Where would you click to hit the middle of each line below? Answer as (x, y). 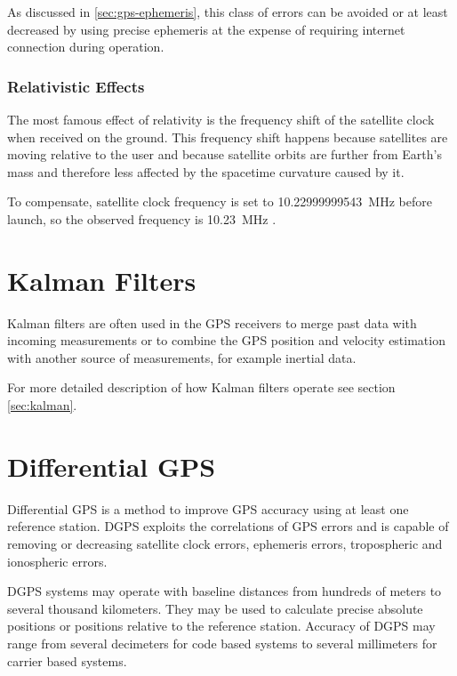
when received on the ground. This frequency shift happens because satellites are (228, 137)
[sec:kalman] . (42, 405)
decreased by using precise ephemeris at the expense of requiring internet (206, 29)
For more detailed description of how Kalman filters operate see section (201, 387)
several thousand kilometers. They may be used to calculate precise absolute (215, 608)
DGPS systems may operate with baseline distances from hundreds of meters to (224, 591)
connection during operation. (86, 47)
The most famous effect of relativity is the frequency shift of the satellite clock (221, 119)
